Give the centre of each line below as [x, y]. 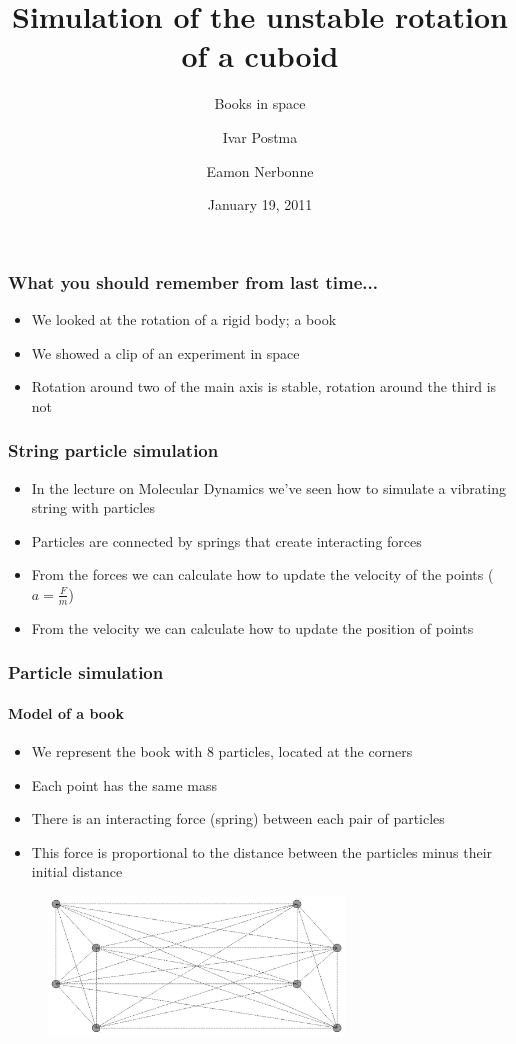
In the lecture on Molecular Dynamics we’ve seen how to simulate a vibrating [268, 487]
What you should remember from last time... [193, 281]
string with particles [93, 507]
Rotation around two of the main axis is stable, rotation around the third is [264, 386]
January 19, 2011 [260, 204]
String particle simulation [113, 450]
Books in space [260, 103]
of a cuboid [260, 55]
